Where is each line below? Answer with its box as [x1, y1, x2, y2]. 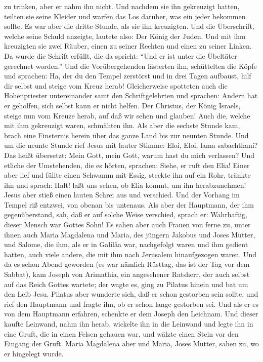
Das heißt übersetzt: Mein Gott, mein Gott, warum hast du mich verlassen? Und [4, 149, 255, 160]
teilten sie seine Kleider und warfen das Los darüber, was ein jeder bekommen [4, 11, 246, 21]
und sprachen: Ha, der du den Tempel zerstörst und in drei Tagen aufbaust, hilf [4, 70, 251, 81]
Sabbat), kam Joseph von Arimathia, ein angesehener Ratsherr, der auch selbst [4, 269, 250, 279]
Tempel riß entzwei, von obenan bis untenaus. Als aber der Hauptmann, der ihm [4, 199, 254, 210]
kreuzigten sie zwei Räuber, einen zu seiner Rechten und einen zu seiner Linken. [4, 41, 252, 51]
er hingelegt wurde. [4, 348, 64, 358]
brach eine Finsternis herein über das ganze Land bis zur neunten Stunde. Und [4, 130, 249, 140]
